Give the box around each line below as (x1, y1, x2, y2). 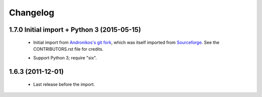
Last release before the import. (33, 81, 95, 87)
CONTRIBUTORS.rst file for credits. (33, 46, 104, 52)
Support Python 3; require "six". (33, 55, 97, 61)
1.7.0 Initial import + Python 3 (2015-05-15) (9, 26, 141, 34)
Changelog (9, 7, 54, 18)
